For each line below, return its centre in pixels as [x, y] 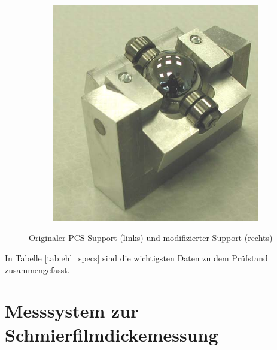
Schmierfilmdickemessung [112, 334]
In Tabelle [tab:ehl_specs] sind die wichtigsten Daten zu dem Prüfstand [136, 257]
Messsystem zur [72, 311]
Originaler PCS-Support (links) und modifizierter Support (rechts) [151, 238]
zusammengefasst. [37, 269]
